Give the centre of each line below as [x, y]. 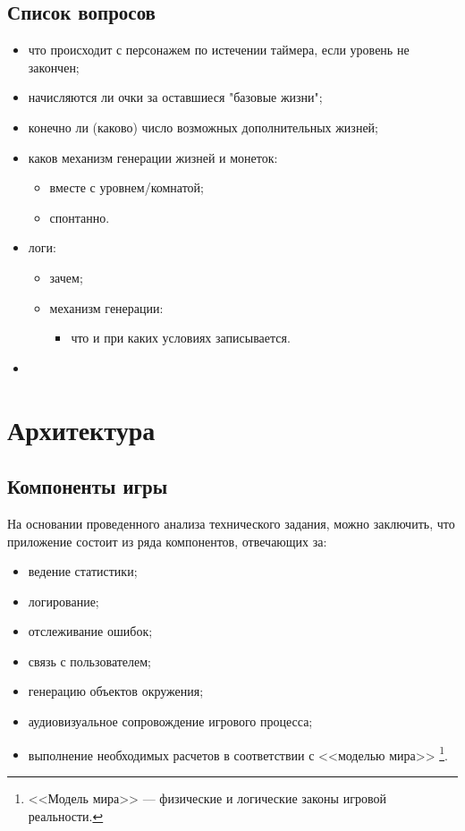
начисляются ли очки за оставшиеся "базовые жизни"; [175, 97]
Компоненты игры [88, 486]
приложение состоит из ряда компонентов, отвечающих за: [167, 541]
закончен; [54, 67]
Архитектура [81, 429]
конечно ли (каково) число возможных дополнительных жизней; [203, 127]
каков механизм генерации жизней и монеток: [153, 157]
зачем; [66, 277]
